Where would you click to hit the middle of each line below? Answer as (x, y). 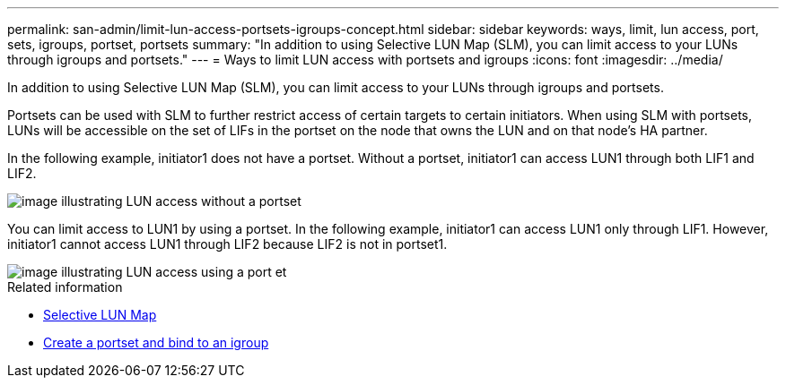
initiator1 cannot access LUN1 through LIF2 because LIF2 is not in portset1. (227, 244)
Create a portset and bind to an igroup (156, 342)
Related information (65, 287)
